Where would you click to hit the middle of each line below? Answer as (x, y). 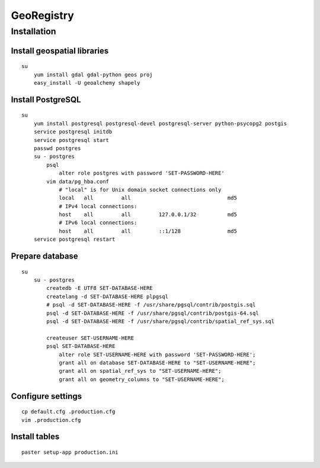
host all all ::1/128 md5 (148, 231)
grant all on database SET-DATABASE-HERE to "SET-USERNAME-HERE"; (157, 363)
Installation (33, 31)
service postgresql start (71, 140)
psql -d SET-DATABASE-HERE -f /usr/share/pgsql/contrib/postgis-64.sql (153, 313)
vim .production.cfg (51, 420)
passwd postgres (57, 148)
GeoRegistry (42, 15)
